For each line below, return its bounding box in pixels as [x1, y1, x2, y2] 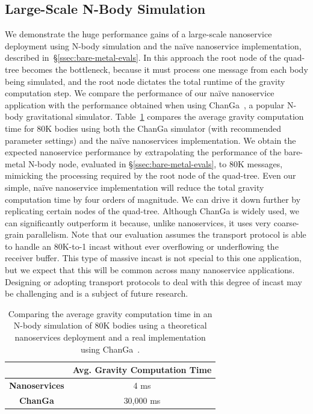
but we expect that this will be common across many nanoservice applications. [5, 264, 295, 276]
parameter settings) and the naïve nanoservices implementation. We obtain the [5, 134, 296, 146]
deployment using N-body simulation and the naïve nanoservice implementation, [5, 39, 302, 52]
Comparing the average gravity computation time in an [8, 307, 212, 320]
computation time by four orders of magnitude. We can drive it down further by [5, 193, 301, 205]
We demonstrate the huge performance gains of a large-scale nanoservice [5, 28, 272, 40]
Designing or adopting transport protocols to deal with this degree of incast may [5, 275, 302, 288]
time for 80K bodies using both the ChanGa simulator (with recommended [5, 122, 281, 134]
